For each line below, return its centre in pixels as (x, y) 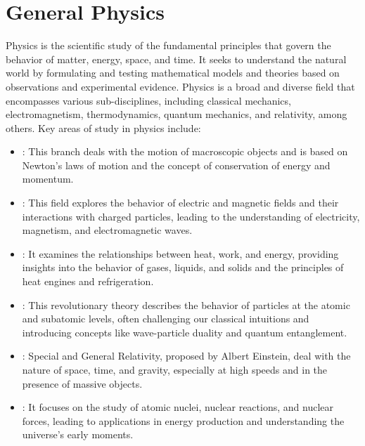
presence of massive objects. (82, 383)
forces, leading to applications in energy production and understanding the (183, 420)
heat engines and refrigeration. (88, 281)
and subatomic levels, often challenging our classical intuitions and (166, 319)
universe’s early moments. (78, 434)
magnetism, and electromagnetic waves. (107, 230)
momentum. (48, 179)
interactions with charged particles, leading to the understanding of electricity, (191, 216)
